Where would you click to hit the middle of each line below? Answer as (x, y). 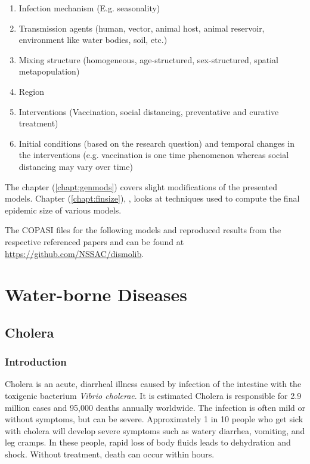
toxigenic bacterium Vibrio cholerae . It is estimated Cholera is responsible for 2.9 (153, 396)
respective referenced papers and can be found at (94, 241)
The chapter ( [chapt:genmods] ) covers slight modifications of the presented (141, 186)
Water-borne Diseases (96, 294)
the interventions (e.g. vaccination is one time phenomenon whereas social (154, 155)
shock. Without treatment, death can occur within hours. (110, 454)
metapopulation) (49, 71)
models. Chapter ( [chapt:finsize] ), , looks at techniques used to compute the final (152, 198)
